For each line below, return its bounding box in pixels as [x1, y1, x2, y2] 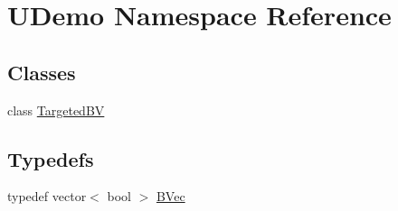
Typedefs [7, 144, 94, 172]
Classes [7, 58, 76, 86]
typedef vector [7, 187, 87, 206]
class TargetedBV [7, 100, 105, 119]
